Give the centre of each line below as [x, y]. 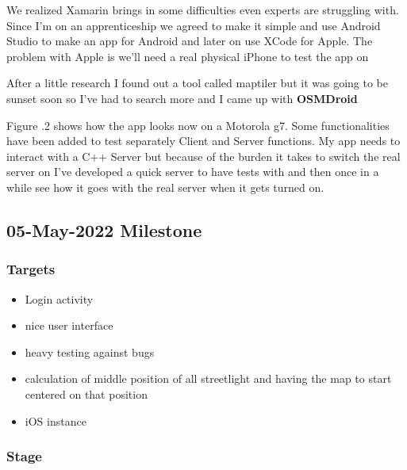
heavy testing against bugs [90, 352]
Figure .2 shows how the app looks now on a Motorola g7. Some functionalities [198, 125]
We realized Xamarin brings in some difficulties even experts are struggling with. [203, 10]
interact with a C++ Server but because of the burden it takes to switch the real [203, 156]
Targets [31, 269]
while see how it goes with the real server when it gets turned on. [165, 187]
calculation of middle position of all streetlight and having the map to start [208, 378]
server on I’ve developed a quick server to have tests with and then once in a [193, 172]
